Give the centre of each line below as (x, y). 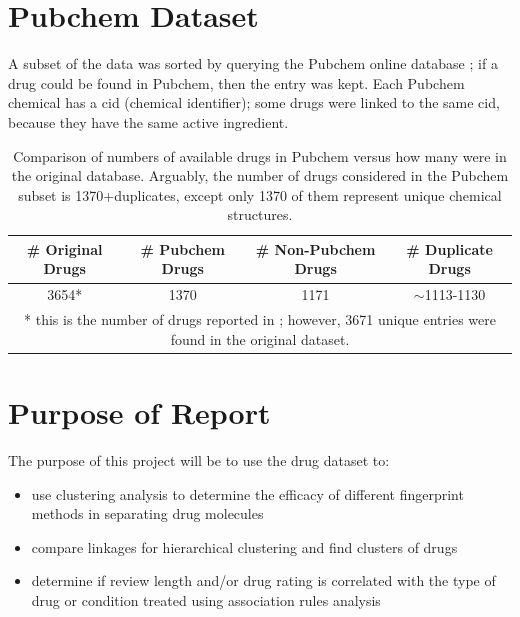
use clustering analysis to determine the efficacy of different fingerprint (247, 493)
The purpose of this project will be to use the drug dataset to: (199, 459)
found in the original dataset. (260, 338)
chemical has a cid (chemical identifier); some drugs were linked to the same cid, (254, 102)
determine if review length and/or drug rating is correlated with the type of (263, 580)
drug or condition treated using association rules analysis (206, 599)
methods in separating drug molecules (147, 513)
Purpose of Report (139, 412)
